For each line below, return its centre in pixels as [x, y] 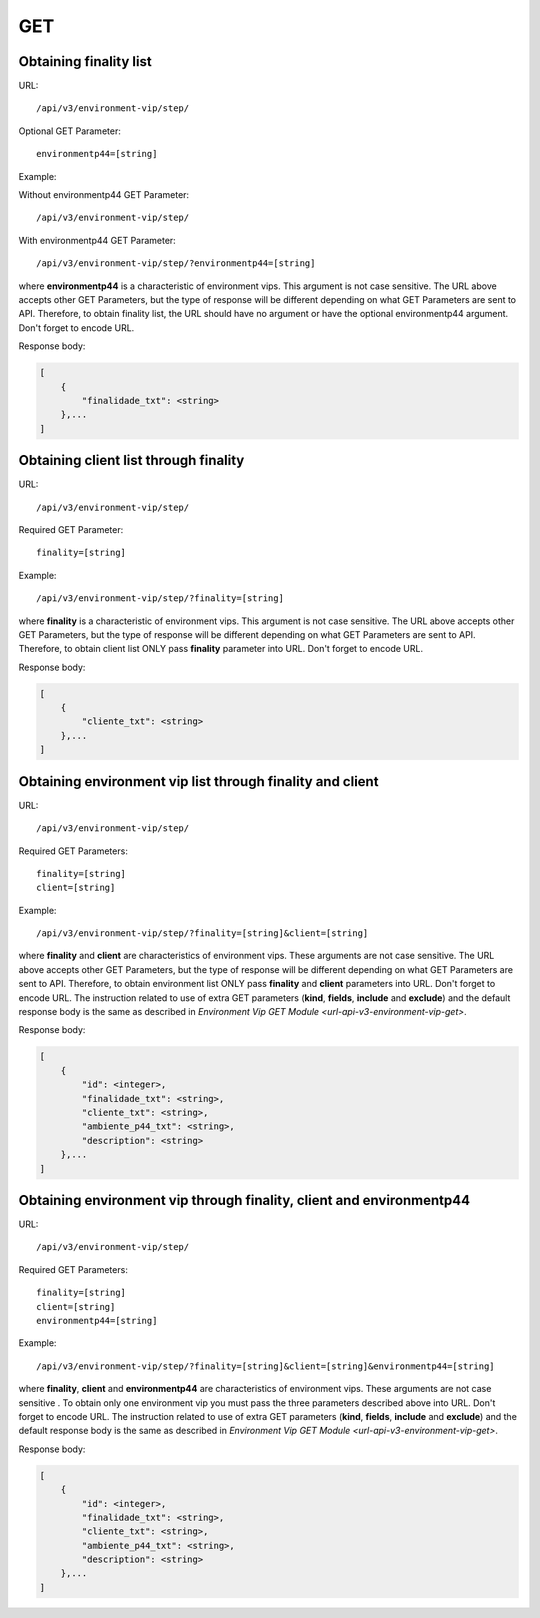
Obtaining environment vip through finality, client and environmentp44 [244, 1200]
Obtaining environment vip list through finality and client [198, 781]
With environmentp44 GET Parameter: [97, 240]
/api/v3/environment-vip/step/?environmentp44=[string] [176, 263]
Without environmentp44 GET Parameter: [104, 195]
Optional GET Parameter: [70, 131]
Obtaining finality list [85, 61]
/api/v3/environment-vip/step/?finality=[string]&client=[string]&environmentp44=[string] [265, 1366]
